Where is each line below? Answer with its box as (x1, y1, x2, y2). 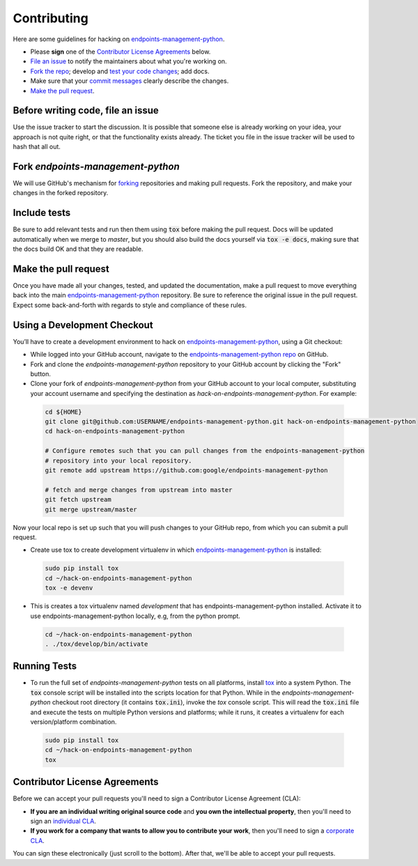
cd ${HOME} (45, 408, 82, 416)
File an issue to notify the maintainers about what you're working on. (30, 57, 227, 65)
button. (30, 369, 52, 378)
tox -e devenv (45, 584, 93, 592)
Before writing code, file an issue (13, 105, 160, 116)
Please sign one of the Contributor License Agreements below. (30, 47, 211, 56)
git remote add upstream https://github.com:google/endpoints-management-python (45, 467, 328, 474)
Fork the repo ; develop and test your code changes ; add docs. (30, 67, 210, 75)
